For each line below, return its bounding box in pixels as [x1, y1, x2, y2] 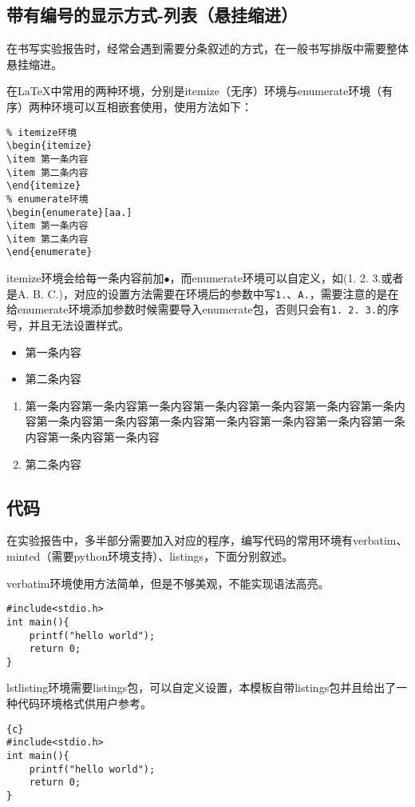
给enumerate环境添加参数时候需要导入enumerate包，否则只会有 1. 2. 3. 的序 [6, 301, 400, 318]
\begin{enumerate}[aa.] [6, 206, 132, 218]
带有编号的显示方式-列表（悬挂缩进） [6, 2, 298, 27]
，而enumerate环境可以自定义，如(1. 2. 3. [169, 270, 381, 286]
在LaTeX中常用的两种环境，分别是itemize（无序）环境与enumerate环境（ [6, 82, 382, 99]
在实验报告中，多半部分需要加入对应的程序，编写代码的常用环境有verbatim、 [6, 532, 408, 549]
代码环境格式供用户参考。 [17, 695, 152, 712]
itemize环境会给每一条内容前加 [6, 270, 164, 286]
